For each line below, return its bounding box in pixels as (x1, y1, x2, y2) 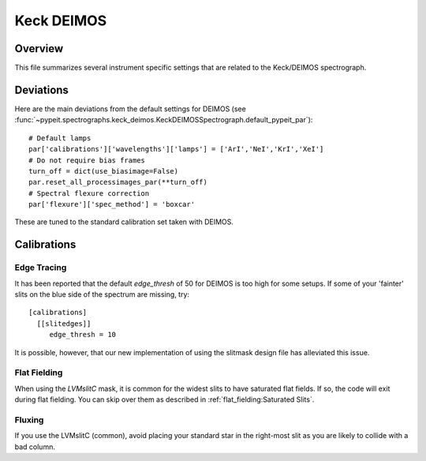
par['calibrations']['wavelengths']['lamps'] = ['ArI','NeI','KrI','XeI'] (28, 144, 324, 154)
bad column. (14, 442, 55, 452)
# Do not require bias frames (28, 156, 146, 165)
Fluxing (14, 414, 44, 425)
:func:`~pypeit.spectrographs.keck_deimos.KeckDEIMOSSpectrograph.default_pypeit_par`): (14, 115, 313, 125)
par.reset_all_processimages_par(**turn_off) (28, 178, 208, 187)
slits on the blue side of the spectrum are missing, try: (14, 290, 189, 299)
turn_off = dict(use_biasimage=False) (28, 167, 179, 175)
